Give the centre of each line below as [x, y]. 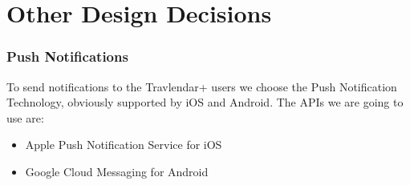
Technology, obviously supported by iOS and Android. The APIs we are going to [205, 102]
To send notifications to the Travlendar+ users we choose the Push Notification [202, 86]
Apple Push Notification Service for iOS [124, 145]
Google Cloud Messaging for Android [117, 171]
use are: [25, 117]
